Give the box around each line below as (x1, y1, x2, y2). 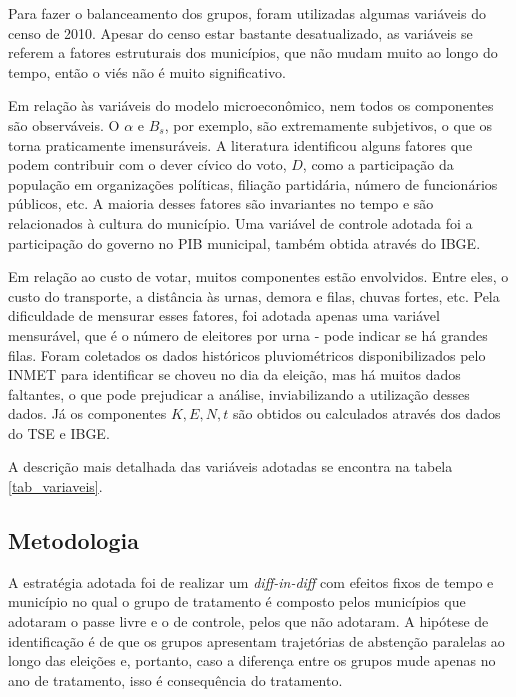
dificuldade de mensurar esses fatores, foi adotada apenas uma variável (8, 305, 440, 326)
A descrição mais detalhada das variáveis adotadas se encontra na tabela (8, 456, 453, 477)
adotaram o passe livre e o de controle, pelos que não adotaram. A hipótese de (8, 611, 489, 632)
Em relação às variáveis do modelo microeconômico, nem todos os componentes (8, 95, 494, 116)
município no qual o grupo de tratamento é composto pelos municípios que (8, 591, 466, 612)
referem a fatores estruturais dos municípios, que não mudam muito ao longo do (8, 42, 498, 63)
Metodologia (8, 525, 139, 556)
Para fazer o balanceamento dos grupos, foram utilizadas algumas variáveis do (8, 3, 486, 23)
